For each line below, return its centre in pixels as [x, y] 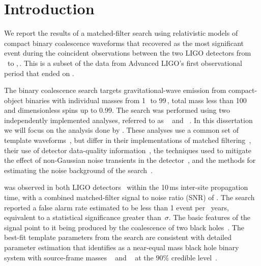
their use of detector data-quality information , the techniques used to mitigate [128, 150]
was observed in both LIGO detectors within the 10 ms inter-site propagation [126, 187]
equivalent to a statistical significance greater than [83, 217]
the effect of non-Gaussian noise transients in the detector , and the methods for [130, 160]
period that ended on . [39, 73]
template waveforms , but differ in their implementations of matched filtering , [128, 140]
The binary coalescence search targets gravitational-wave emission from [115, 90]
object [14, 100]
